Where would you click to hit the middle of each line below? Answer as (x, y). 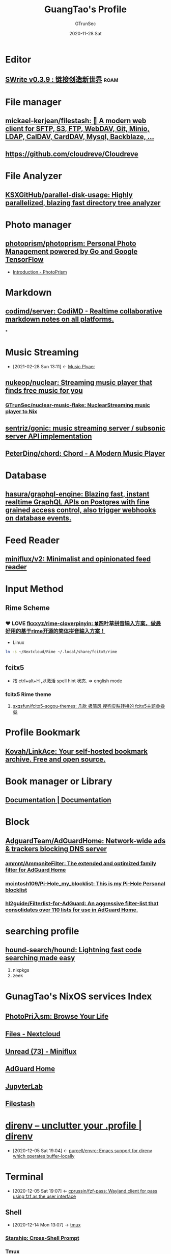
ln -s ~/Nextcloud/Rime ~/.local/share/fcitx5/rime (61, 652)
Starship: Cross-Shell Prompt (42, 1238)
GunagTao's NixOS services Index (79, 996)
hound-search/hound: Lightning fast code (73, 950)
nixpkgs (21, 970)
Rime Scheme (27, 608)
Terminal (24, 1177)
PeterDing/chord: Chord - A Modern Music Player (85, 453)
